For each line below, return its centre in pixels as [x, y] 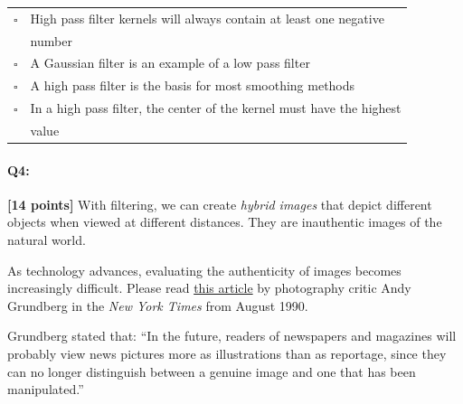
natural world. [47, 240]
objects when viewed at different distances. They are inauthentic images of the [225, 222]
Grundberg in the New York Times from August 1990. [158, 305]
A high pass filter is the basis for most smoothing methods [193, 85]
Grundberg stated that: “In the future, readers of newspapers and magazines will [232, 336]
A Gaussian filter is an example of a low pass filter [170, 63]
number [51, 40]
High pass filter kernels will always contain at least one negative [207, 18]
